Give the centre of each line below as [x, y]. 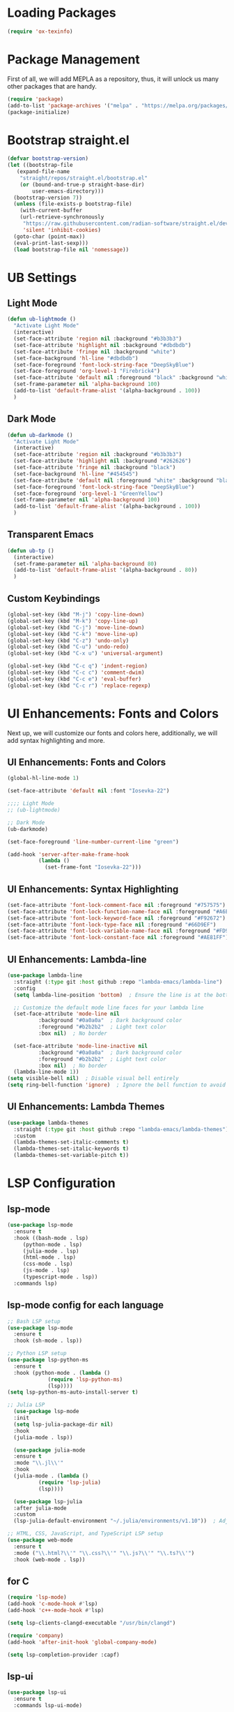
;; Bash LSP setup [34, 1321]
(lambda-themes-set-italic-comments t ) [71, 1142]
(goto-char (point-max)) [49, 236]
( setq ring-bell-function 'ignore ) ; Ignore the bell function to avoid [117, 1085]
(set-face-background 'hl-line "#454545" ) [76, 474]
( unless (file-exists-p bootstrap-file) [73, 204]
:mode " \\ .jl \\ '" [39, 1463]
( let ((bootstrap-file [40, 165]
